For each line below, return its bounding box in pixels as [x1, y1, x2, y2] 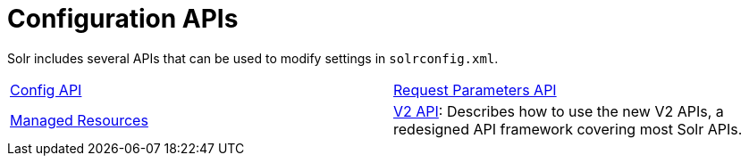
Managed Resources [10, 110, 148, 129]
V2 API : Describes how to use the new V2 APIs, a [393, 102, 724, 120]
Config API [10, 80, 82, 99]
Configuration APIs [7, 4, 239, 34]
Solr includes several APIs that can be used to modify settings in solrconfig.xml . [7, 50, 499, 66]
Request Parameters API [393, 80, 557, 99]
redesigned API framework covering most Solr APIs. [393, 119, 743, 138]
